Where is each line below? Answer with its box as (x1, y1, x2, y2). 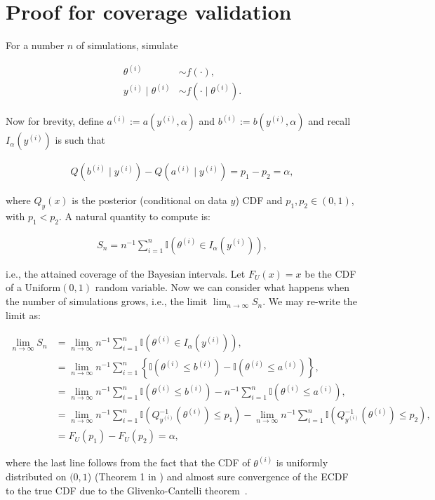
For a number (6, 38, 65, 53)
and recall (308, 114, 351, 128)
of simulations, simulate (76, 38, 178, 53)
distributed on (6, 469, 67, 484)
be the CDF (304, 266, 356, 281)
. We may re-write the (262, 294, 357, 309)
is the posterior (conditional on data (72, 193, 227, 208)
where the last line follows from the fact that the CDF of (6, 455, 250, 470)
